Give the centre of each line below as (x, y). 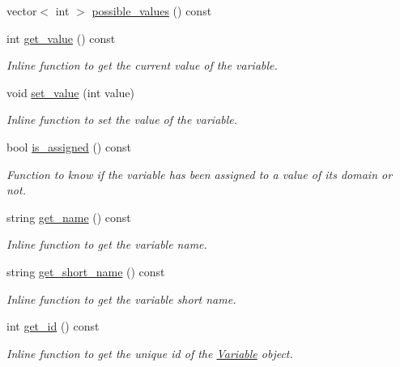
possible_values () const (152, 11)
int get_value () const (61, 38)
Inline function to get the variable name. (107, 244)
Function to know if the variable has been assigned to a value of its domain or (200, 174)
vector (22, 11)
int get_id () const (53, 326)
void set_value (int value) (70, 92)
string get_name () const (69, 217)
